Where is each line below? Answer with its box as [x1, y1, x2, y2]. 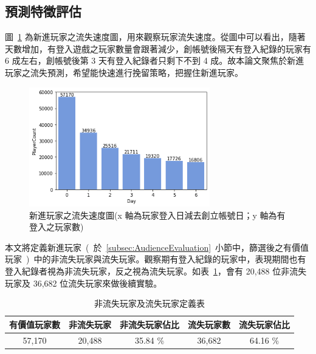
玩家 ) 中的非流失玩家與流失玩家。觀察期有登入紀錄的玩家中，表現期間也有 [5, 253, 306, 265]
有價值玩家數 [9, 318, 60, 330]
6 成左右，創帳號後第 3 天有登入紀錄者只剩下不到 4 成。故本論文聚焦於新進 [5, 54, 304, 67]
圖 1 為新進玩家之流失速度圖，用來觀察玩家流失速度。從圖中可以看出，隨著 [5, 30, 306, 43]
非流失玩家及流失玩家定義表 [94, 297, 205, 310]
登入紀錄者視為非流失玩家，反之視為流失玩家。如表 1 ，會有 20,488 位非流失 [5, 264, 307, 277]
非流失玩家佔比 [120, 318, 179, 330]
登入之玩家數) [29, 220, 84, 233]
